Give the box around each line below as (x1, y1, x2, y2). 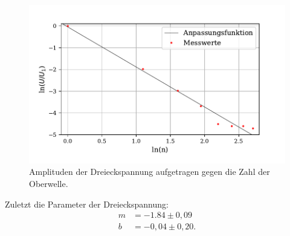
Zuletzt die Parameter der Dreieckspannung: (5, 197, 169, 210)
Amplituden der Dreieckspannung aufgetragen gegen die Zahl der (29, 165, 270, 178)
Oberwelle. (29, 177, 68, 189)
